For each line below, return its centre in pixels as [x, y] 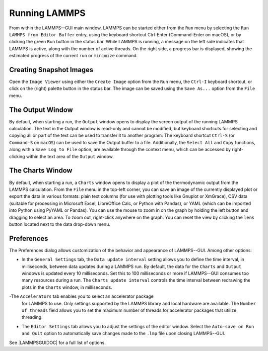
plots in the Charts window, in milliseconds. [67, 287]
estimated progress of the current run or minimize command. [73, 56]
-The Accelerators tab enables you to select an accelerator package [81, 296]
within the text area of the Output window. [70, 156]
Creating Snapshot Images [51, 70]
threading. [32, 317]
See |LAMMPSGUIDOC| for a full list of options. [58, 343]
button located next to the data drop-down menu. [60, 224]
